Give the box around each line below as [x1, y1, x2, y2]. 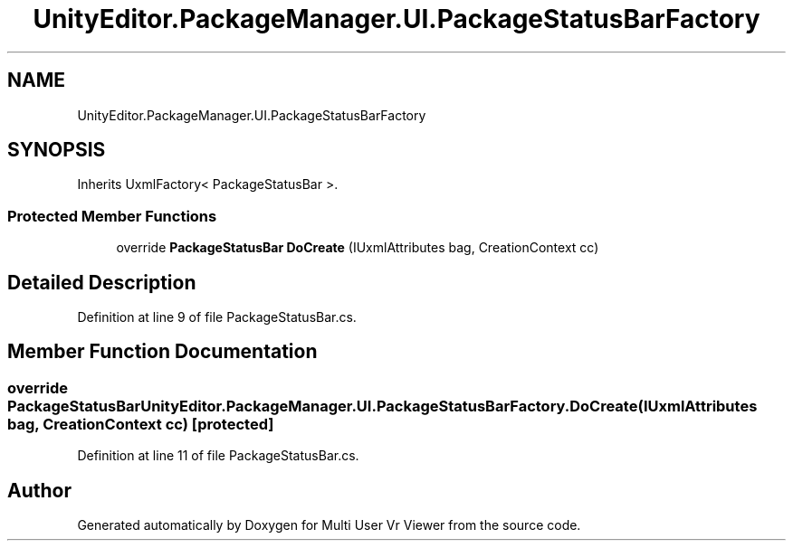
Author [7, 478, 72, 502]
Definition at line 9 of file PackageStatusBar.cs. [77, 309, 357, 326]
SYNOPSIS [7, 138, 106, 162]
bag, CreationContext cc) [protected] [7, 414, 274, 433]
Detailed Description [7, 270, 196, 294]
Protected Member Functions [7, 206, 217, 225]
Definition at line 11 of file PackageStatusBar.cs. [77, 448, 359, 464]
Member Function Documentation [7, 340, 318, 364]
